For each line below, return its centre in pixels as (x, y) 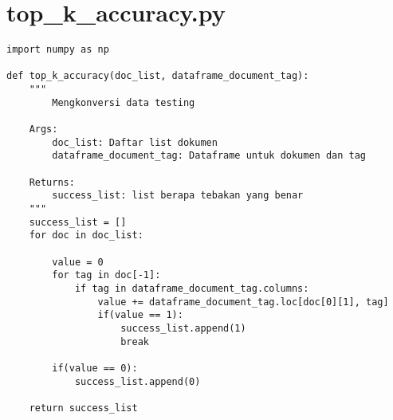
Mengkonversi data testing (124, 102)
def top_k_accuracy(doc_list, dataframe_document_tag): (158, 76)
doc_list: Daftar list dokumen (135, 142)
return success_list (83, 408)
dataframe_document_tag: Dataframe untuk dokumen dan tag (209, 156)
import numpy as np (58, 50)
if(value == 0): (95, 368)
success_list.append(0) (138, 381)
